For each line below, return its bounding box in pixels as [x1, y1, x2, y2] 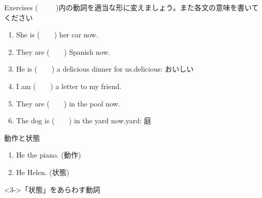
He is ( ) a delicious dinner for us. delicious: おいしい [16, 63, 194, 74]
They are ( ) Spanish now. [16, 46, 111, 57]
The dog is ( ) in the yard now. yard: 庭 [16, 115, 151, 126]
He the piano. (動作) [16, 149, 81, 160]
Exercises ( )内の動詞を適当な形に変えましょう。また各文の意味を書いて [4, 2, 259, 12]
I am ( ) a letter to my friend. [16, 80, 122, 91]
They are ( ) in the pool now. [16, 98, 120, 108]
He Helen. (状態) [16, 166, 70, 177]
